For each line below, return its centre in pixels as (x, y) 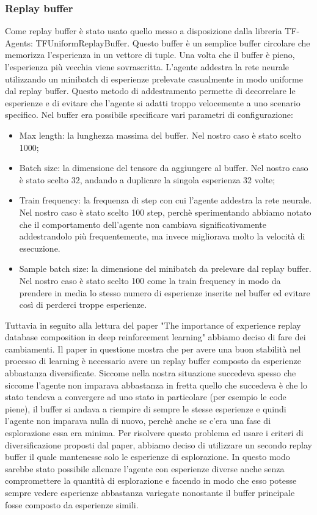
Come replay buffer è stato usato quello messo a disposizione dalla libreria (144, 31)
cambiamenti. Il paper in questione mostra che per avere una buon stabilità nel (153, 349)
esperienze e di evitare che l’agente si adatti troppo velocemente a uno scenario (153, 102)
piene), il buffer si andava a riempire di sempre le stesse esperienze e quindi (146, 408)
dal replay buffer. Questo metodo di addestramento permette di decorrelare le (150, 91)
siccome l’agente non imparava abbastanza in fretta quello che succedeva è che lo (156, 385)
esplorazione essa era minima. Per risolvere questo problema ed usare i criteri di (154, 433)
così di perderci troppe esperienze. (83, 305)
